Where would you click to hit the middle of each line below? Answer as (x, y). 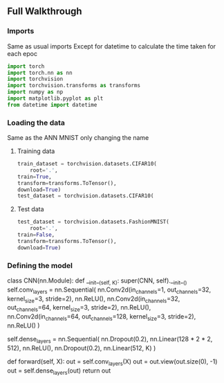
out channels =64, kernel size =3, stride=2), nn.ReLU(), (79, 309)
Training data (36, 151)
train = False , (36, 235)
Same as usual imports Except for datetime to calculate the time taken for (112, 46)
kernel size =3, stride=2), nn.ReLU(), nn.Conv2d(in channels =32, (94, 299)
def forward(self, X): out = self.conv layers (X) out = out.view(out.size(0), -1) (112, 362)
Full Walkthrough (45, 11)
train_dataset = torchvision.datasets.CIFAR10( (87, 164)
